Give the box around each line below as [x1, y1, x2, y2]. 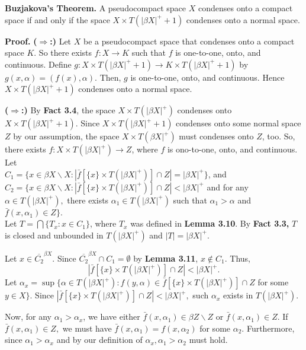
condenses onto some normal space [176, 117, 301, 129]
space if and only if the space [5, 13, 110, 26]
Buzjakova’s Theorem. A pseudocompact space [5, 2, 186, 14]
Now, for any [5, 310, 51, 323]
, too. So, [262, 130, 295, 142]
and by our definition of [56, 333, 143, 346]
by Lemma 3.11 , [133, 252, 198, 264]
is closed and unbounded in [5, 228, 104, 241]
